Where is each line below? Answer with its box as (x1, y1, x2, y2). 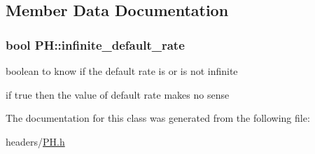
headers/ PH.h (6, 134, 65, 148)
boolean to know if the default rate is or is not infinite (6, 64, 238, 78)
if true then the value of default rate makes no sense (6, 87, 230, 101)
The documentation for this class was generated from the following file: (6, 111, 310, 125)
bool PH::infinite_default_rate (6, 36, 185, 53)
